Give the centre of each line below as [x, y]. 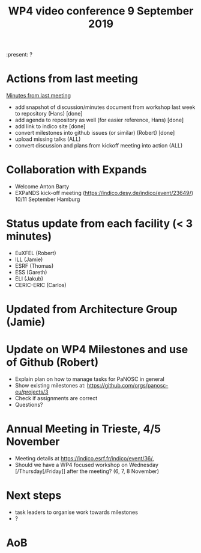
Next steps [34, 496]
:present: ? [19, 55]
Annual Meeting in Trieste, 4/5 [83, 429]
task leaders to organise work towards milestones [76, 512]
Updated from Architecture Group [92, 310]
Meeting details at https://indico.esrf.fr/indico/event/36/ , [84, 459]
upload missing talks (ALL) [48, 139]
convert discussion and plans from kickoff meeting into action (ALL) [99, 146]
